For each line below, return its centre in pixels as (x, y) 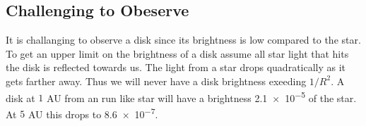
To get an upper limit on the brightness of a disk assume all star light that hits (177, 53)
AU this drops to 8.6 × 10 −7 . (93, 113)
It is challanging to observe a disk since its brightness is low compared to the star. (183, 40)
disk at (20, 97)
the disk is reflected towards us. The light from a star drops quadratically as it (176, 67)
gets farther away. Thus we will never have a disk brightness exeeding (156, 81)
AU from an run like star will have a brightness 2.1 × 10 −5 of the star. (202, 96)
